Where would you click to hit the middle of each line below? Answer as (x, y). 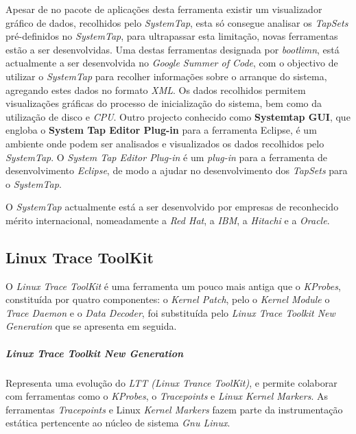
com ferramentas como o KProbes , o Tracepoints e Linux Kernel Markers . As (167, 396)
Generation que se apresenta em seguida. (91, 326)
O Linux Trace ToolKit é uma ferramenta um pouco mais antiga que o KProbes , (173, 286)
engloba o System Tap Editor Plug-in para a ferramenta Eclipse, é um (161, 130)
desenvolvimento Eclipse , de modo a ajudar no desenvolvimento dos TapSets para (177, 170)
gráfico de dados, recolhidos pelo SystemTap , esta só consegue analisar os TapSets (177, 22)
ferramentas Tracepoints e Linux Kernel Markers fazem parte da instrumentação (174, 409)
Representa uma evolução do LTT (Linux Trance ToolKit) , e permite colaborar (171, 382)
